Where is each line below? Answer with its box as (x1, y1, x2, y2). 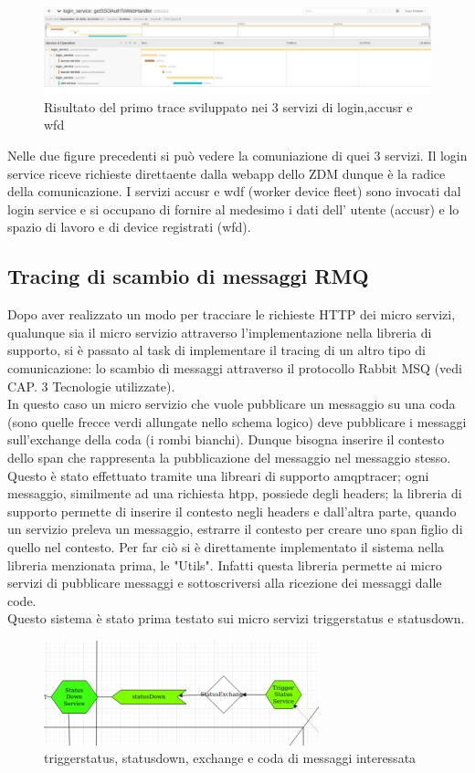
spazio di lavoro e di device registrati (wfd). (7, 217, 251, 236)
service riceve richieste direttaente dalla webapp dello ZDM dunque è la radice (7, 163, 446, 183)
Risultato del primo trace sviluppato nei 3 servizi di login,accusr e (44, 97, 413, 116)
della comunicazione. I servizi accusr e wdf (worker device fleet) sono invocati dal (7, 182, 461, 201)
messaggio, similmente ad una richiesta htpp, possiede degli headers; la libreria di (7, 484, 462, 503)
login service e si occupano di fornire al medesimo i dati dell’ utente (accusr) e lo (7, 199, 459, 218)
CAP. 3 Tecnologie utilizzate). (7, 376, 175, 395)
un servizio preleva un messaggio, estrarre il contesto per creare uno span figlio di (7, 519, 463, 538)
